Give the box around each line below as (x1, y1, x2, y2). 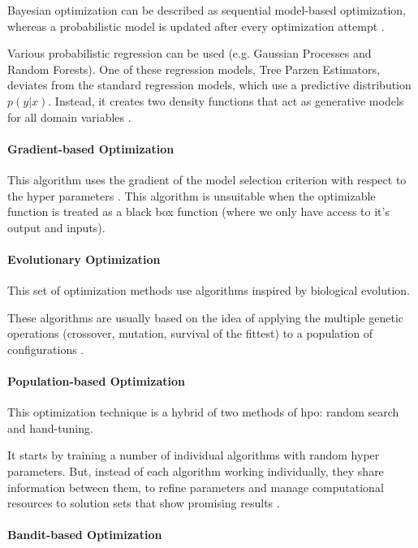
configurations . (7, 340, 84, 357)
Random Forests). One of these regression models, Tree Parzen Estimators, (7, 60, 380, 77)
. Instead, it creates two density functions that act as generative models (48, 92, 404, 109)
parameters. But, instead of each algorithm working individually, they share (7, 463, 384, 480)
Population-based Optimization (7, 373, 186, 390)
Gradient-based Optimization (7, 140, 175, 157)
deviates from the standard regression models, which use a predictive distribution (7, 76, 412, 93)
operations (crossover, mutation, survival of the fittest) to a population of (7, 325, 373, 342)
